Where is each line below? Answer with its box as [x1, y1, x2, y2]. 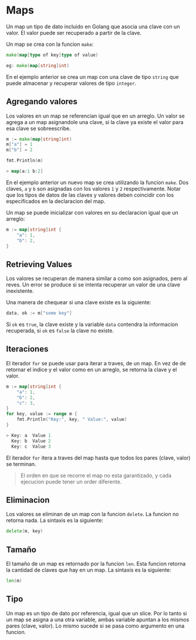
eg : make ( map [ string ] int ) [6, 62, 69, 68]
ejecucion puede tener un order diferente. [20, 478, 122, 485]
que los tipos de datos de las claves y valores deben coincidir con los [6, 191, 174, 198]
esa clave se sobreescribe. [6, 125, 72, 132]
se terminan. [6, 460, 36, 468]
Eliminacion [6, 495, 50, 505]
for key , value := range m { [6, 411, 77, 417]
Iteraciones [6, 344, 49, 354]
